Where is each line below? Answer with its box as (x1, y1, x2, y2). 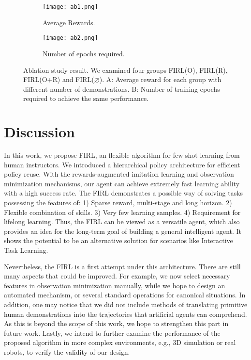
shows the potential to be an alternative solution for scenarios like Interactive (4, 235, 233, 245)
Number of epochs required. (43, 48, 125, 58)
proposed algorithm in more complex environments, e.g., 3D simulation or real (4, 337, 236, 347)
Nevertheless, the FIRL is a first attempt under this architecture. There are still (4, 261, 241, 271)
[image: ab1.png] (43, 3, 98, 10)
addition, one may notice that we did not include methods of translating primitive (4, 299, 248, 309)
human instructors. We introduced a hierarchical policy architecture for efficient (4, 159, 240, 169)
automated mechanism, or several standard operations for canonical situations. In (4, 290, 246, 300)
